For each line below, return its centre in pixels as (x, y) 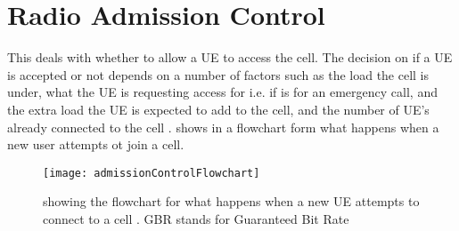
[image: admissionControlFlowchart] (152, 173)
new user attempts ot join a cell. (96, 144)
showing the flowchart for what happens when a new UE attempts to (231, 201)
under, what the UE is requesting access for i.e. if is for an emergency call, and (222, 92)
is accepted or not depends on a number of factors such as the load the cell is (218, 74)
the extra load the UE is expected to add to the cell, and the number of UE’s (218, 109)
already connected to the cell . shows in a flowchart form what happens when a (223, 127)
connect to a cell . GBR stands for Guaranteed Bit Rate (196, 218)
